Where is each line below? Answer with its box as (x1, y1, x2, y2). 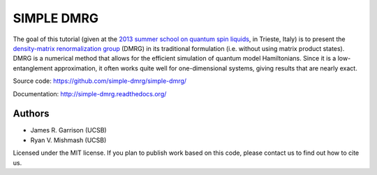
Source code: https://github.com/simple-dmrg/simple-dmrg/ (13, 77, 187, 85)
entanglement (13, 63, 53, 73)
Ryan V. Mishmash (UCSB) (30, 136, 107, 144)
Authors (13, 108, 50, 120)
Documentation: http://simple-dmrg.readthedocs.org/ (13, 89, 167, 98)
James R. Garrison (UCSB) (30, 126, 108, 135)
